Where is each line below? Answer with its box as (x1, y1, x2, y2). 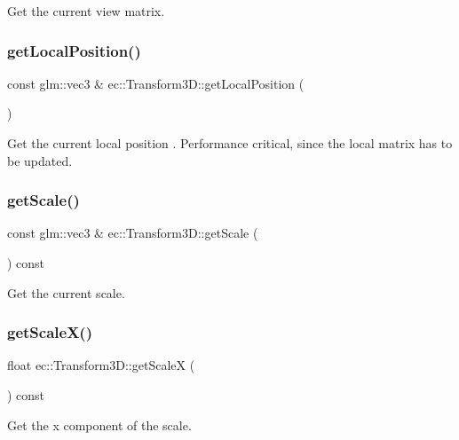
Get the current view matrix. (7, 2, 165, 20)
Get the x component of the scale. (7, 415, 192, 434)
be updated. (7, 151, 73, 169)
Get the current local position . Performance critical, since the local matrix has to (7, 134, 453, 152)
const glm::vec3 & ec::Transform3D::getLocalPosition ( (7, 74, 305, 92)
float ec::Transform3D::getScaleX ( (7, 356, 195, 374)
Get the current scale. (7, 283, 125, 302)
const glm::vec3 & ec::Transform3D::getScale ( (7, 224, 258, 242)
